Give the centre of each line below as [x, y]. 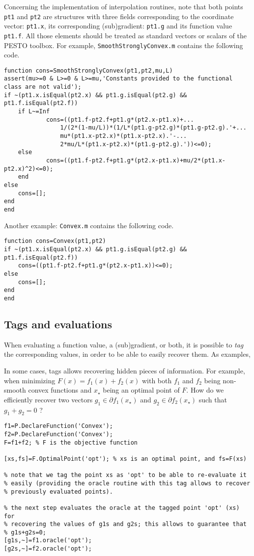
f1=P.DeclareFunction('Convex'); [58, 426]
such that [213, 399]
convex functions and [60, 390]
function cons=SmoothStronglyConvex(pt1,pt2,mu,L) [88, 70]
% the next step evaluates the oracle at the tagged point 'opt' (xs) [122, 508]
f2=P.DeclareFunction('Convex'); [58, 434]
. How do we [205, 390]
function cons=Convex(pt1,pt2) [55, 241]
